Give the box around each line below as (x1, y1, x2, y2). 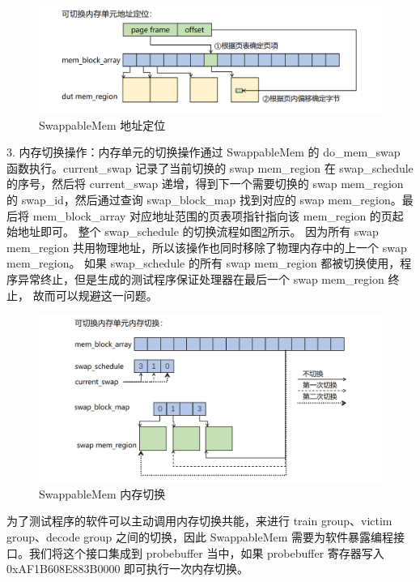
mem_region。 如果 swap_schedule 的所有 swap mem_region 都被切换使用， (6, 255, 401, 272)
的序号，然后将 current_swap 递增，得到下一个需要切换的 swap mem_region (6, 175, 404, 192)
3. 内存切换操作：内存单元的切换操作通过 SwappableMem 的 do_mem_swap (6, 143, 401, 160)
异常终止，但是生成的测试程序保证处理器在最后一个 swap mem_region (17, 271, 384, 288)
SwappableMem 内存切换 (39, 485, 166, 502)
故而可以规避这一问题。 (32, 286, 158, 303)
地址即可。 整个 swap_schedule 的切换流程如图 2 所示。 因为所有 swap (17, 223, 379, 240)
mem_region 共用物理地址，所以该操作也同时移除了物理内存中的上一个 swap (6, 238, 407, 255)
